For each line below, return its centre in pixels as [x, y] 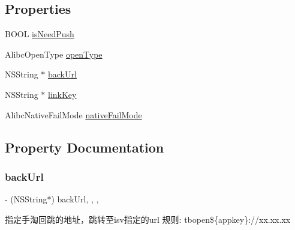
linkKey [62, 94]
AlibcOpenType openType [54, 54]
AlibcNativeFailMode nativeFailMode [73, 114]
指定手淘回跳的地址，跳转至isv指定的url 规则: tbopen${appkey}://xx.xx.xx [148, 219]
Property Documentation [85, 147]
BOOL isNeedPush [40, 34]
